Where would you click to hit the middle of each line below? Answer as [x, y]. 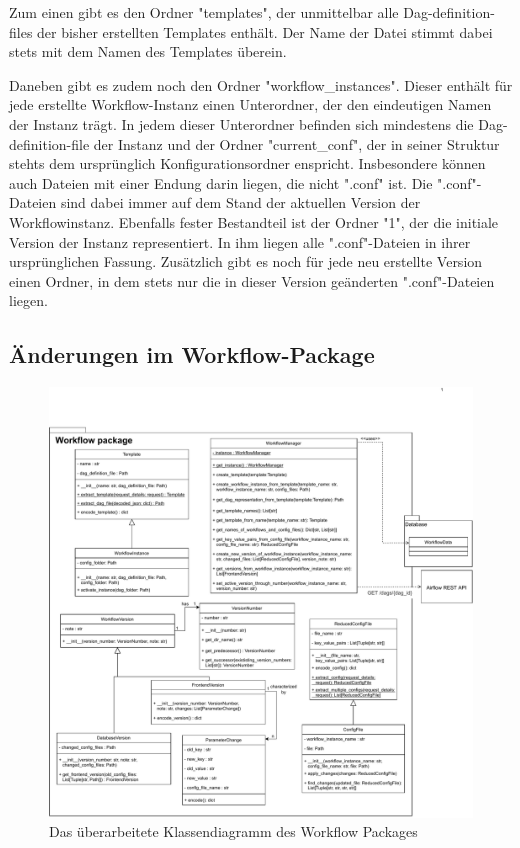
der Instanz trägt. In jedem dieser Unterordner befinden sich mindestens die [241, 123]
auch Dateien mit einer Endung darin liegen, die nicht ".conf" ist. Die [221, 182]
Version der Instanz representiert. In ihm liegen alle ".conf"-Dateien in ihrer [240, 241]
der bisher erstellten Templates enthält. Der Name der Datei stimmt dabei [265, 31]
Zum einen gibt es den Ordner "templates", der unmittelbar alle [204, 12]
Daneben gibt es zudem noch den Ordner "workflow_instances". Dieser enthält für [261, 84]
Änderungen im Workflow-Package [192, 354]
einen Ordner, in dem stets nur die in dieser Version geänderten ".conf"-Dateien [252, 280]
